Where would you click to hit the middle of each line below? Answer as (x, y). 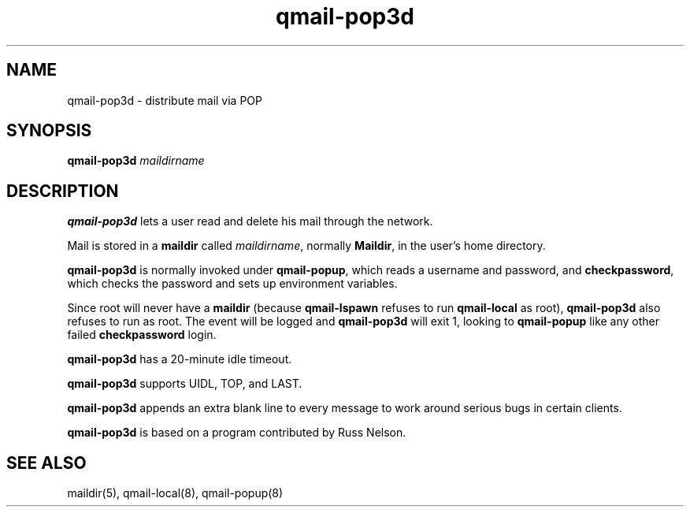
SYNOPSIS (49, 131)
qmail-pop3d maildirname (136, 161)
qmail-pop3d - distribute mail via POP (165, 100)
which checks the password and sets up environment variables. (232, 284)
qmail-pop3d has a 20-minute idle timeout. (180, 359)
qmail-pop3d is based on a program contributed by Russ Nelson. (237, 433)
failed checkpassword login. (142, 335)
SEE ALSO (46, 463)
